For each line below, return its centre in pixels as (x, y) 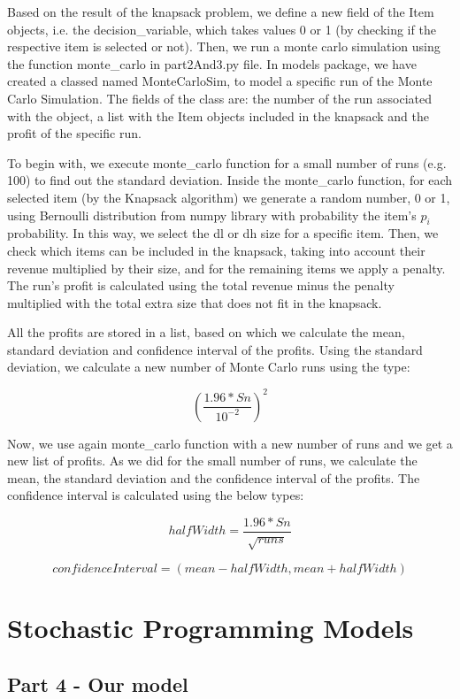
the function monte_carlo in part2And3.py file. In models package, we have (212, 63)
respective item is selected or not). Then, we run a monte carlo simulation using (224, 46)
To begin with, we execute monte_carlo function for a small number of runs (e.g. (227, 162)
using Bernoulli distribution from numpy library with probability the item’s (212, 215)
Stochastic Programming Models (211, 627)
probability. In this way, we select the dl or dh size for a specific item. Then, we (223, 233)
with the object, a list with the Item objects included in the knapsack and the (218, 115)
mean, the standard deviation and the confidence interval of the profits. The (214, 477)
